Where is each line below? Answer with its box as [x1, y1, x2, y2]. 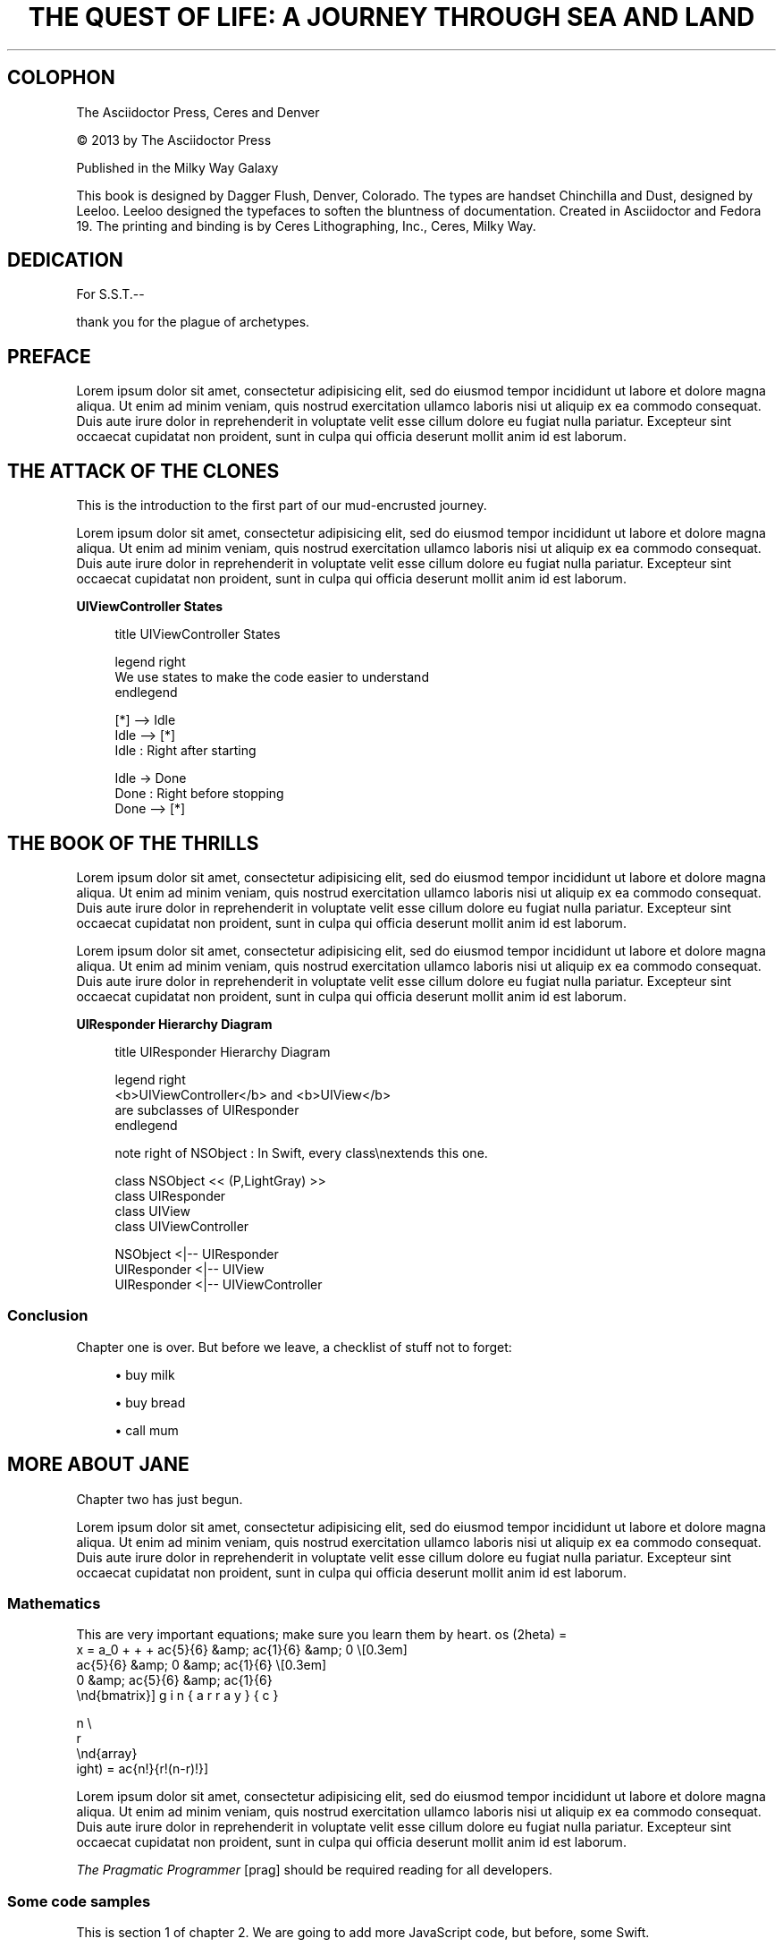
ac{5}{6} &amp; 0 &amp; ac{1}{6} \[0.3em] [76, 1657, 327, 1673]
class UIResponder [114, 1187, 226, 1203]
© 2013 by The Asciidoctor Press [76, 132, 272, 148]
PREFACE [7, 344, 91, 368]
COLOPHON [7, 66, 115, 89]
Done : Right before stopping [114, 786, 284, 802]
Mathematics [7, 1594, 101, 1612]
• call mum [114, 1422, 179, 1438]
